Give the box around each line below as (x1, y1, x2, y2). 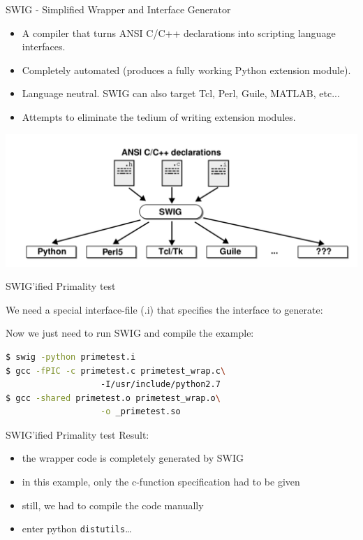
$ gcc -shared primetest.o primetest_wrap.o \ (6, 393, 221, 403)
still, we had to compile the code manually (22, 497, 204, 512)
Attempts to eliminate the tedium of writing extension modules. (22, 109, 296, 124)
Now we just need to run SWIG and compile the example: (6, 326, 254, 340)
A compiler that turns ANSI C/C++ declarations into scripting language (22, 25, 336, 40)
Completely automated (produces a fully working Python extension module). (22, 62, 351, 77)
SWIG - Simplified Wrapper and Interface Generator (6, 2, 231, 16)
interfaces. (22, 39, 66, 54)
